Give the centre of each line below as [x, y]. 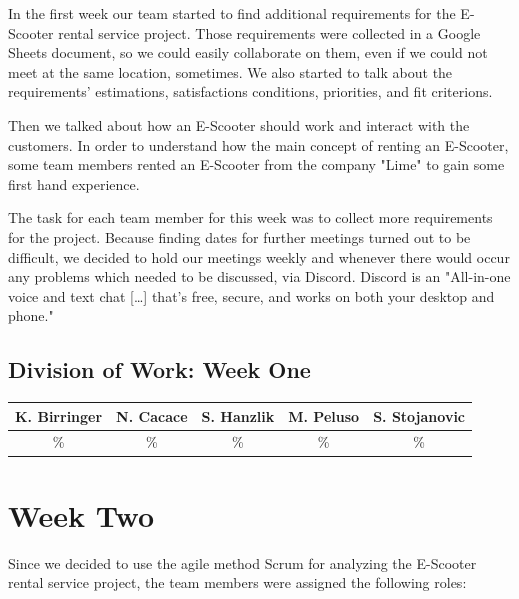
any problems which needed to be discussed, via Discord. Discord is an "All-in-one [259, 276]
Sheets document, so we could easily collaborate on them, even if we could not [248, 52]
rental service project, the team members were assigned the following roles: [237, 582]
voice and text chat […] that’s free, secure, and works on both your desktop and [251, 295]
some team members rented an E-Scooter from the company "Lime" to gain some [256, 164]
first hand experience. [74, 183]
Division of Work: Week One [159, 369]
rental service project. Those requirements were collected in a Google [269, 32]
